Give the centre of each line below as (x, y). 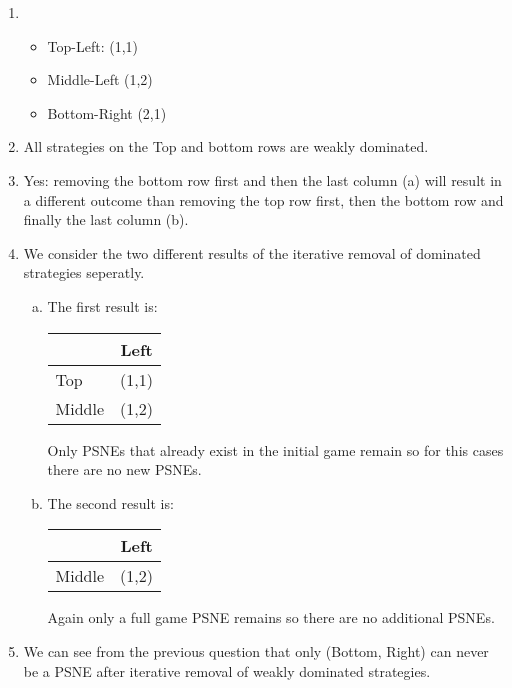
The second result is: (110, 502)
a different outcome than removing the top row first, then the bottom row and (263, 199)
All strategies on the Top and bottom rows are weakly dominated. (226, 146)
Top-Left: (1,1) (93, 45)
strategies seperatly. (84, 272)
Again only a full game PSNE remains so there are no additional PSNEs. (271, 617)
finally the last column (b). (106, 219)
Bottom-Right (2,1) (107, 112)
